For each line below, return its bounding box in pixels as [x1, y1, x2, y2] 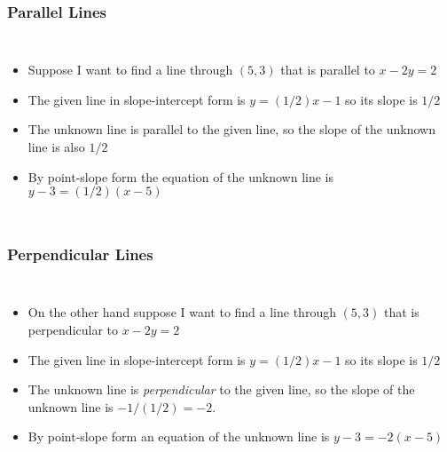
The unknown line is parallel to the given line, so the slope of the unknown [27, 120, 435, 139]
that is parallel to [280, 60, 375, 79]
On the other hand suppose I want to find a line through [27, 303, 336, 321]
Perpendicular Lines [7, 243, 153, 266]
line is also [27, 138, 85, 155]
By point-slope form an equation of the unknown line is [27, 427, 330, 446]
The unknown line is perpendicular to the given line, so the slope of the [27, 380, 415, 399]
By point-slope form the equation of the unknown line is [27, 167, 333, 186]
